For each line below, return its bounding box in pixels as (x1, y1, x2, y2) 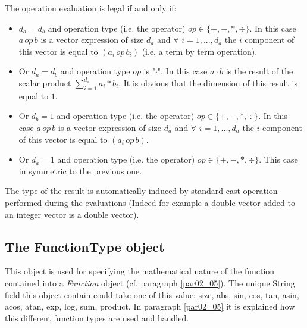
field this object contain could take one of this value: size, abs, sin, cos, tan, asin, (5, 288, 299, 301)
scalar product (18, 76, 71, 89)
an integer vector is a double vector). (5, 208, 139, 220)
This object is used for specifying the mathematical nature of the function (5, 265, 275, 277)
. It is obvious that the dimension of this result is (118, 76, 297, 89)
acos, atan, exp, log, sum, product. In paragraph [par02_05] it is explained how (5, 300, 295, 313)
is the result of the (225, 65, 293, 77)
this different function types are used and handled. (5, 311, 189, 324)
